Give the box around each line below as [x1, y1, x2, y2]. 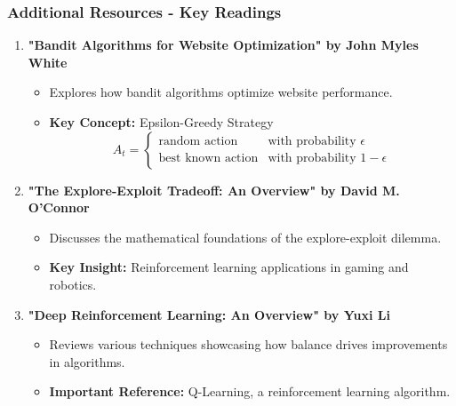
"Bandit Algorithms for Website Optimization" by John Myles [28, 36, 419, 54]
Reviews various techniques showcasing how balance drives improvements [49, 335, 448, 354]
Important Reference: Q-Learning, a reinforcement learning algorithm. [49, 382, 451, 401]
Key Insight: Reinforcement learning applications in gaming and [49, 258, 409, 276]
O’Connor [28, 198, 90, 217]
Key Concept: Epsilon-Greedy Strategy [49, 113, 274, 131]
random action [158, 135, 238, 148]
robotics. [49, 275, 97, 293]
